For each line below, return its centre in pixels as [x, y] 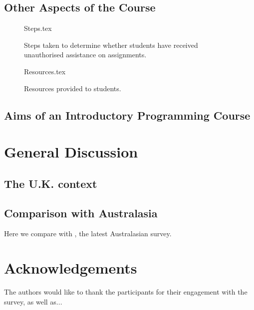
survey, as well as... [33, 301]
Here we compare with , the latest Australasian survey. [88, 233]
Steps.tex [38, 28]
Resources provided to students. [73, 88]
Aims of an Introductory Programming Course [127, 115]
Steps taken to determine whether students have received [111, 45]
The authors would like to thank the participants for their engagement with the [126, 292]
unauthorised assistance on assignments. [85, 55]
